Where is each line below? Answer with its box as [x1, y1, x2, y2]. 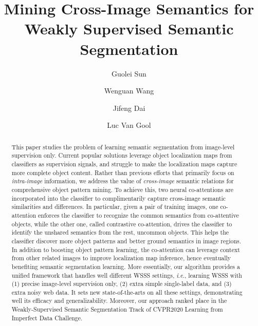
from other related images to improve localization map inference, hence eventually [11, 254, 231, 262]
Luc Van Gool [107, 120, 151, 130]
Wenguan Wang [104, 85, 154, 96]
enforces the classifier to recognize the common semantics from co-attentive [38, 210, 239, 219]
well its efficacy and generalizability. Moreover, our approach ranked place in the [11, 296, 227, 305]
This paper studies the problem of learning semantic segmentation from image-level [11, 142, 235, 151]
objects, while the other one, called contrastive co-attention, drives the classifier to [11, 219, 232, 228]
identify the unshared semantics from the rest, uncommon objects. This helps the [11, 228, 229, 237]
